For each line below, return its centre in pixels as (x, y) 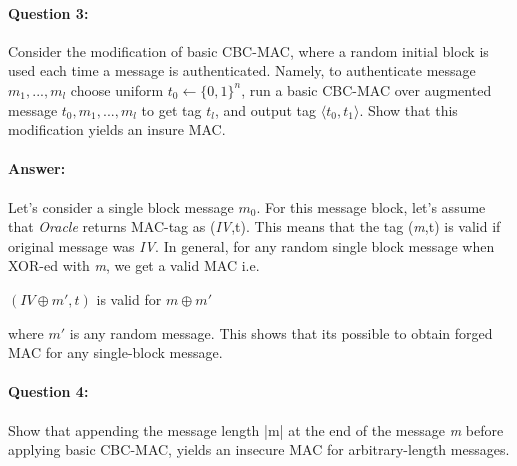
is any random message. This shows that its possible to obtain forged (281, 332)
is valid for (129, 298)
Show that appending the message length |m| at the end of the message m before (256, 429)
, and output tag (265, 109)
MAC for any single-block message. (115, 352)
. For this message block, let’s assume (371, 206)
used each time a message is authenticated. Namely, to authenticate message (242, 70)
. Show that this (408, 109)
